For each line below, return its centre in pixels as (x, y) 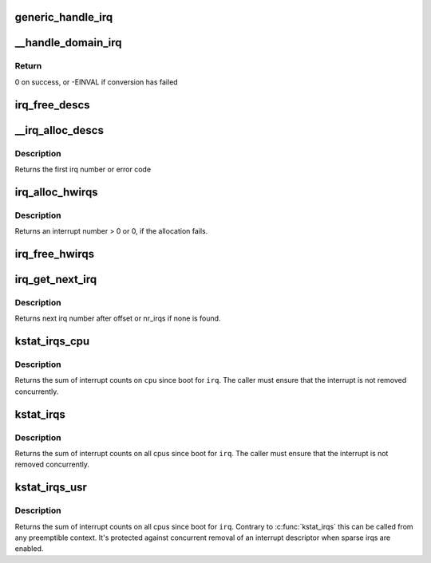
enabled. (29, 549)
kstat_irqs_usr (51, 488)
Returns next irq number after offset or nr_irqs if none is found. (118, 318)
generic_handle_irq (64, 17)
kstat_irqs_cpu (52, 342)
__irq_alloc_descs (59, 130)
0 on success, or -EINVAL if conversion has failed (97, 82)
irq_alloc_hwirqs (57, 192)
